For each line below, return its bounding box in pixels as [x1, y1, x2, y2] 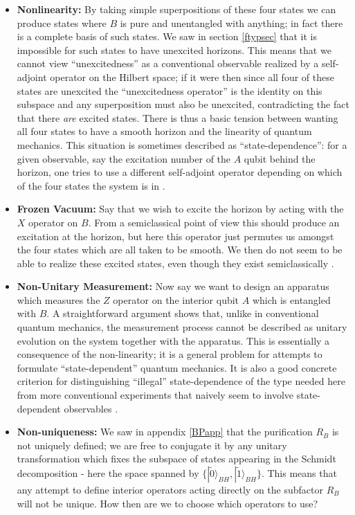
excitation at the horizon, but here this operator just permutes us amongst [17, 228, 334, 243]
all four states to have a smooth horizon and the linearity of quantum [17, 124, 312, 138]
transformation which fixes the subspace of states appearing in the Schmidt [17, 451, 336, 466]
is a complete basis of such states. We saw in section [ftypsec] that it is [17, 29, 317, 44]
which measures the [17, 292, 100, 307]
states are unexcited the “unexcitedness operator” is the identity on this [17, 83, 322, 98]
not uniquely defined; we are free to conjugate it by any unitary [17, 437, 287, 452]
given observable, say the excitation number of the [17, 151, 231, 165]
